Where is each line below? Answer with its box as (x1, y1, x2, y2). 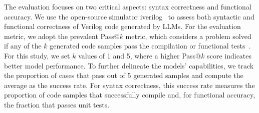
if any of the (4, 40, 42, 51)
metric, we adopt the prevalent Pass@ (4, 30, 120, 41)
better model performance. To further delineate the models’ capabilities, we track (4, 60, 254, 70)
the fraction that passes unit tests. (4, 99, 110, 109)
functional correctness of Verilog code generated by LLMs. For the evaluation (4, 21, 241, 31)
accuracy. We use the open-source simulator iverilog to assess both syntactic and (4, 11, 254, 21)
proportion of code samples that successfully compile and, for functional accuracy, (4, 89, 255, 100)
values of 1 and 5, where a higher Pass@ (78, 50, 201, 60)
